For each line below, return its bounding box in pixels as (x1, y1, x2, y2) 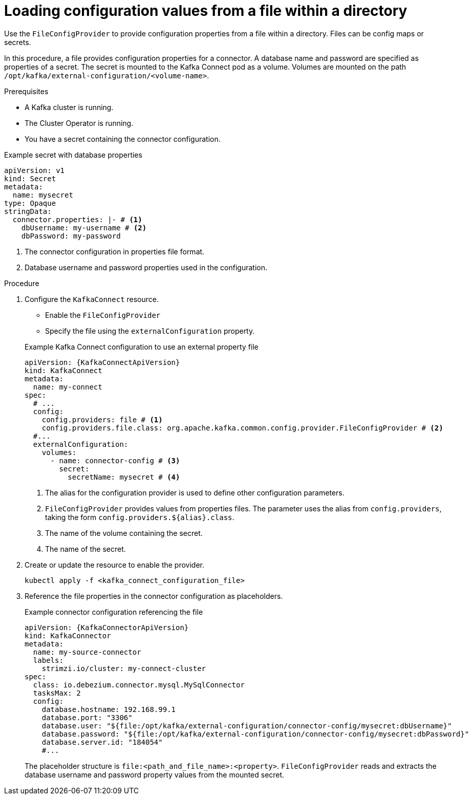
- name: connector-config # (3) (50, 456, 180, 465)
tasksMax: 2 (33, 688, 81, 697)
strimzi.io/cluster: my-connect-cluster (41, 664, 206, 673)
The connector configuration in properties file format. (25, 247, 205, 256)
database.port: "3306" (41, 713, 133, 722)
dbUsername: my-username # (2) (21, 223, 147, 232)
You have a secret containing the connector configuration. (25, 134, 221, 143)
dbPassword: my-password (21, 231, 121, 240)
